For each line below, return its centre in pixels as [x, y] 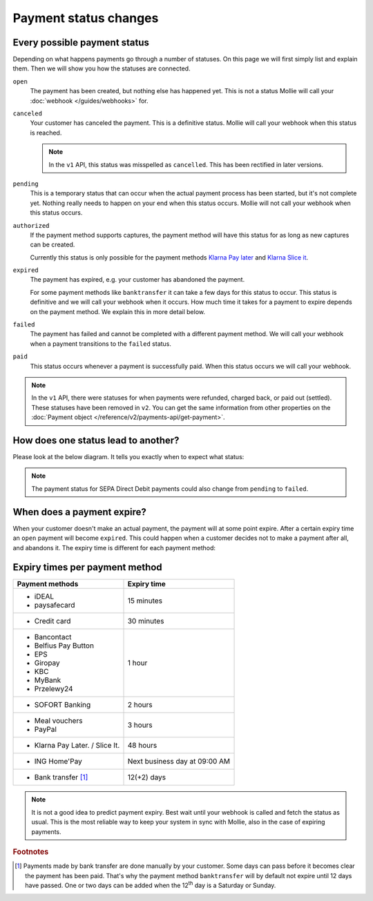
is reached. [46, 133]
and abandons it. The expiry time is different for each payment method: [114, 548]
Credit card [52, 621]
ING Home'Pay [58, 762]
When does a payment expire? [79, 512]
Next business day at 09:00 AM [179, 762]
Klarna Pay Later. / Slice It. [77, 746]
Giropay [47, 663]
